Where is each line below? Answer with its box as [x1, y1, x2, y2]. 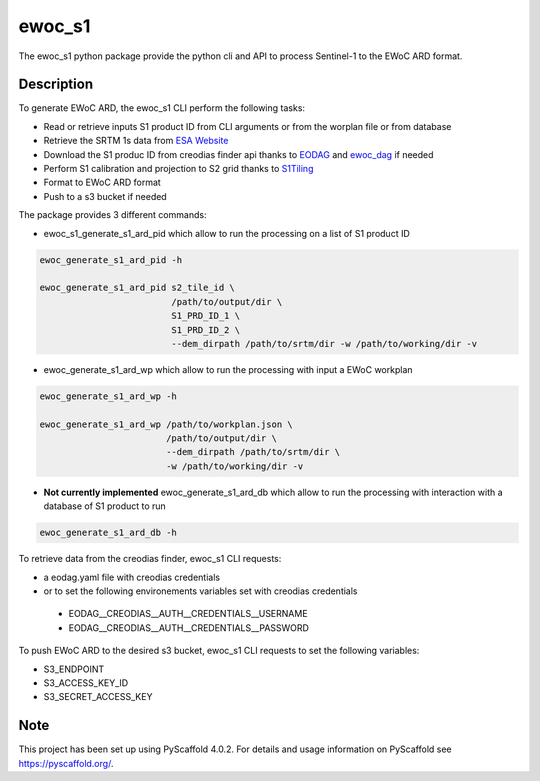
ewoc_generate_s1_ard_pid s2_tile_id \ [39, 282, 235, 294]
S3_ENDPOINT [43, 663, 105, 675]
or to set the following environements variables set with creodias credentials [43, 585, 359, 597]
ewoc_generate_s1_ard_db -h [39, 527, 177, 539]
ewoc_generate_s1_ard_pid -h [39, 254, 183, 265]
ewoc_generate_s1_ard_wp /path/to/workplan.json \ [39, 418, 294, 430]
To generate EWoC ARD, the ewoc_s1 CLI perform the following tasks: [18, 102, 305, 114]
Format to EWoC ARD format [43, 176, 162, 189]
